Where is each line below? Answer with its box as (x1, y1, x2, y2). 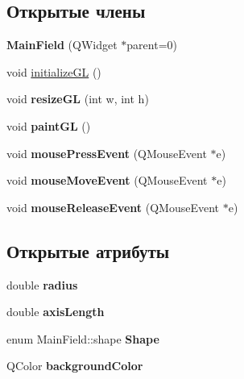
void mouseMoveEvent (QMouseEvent (6, 172, 208, 189)
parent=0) (126, 36, 177, 53)
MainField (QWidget (6, 36, 118, 53)
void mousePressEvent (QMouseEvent (6, 144, 207, 161)
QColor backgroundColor (6, 357, 143, 374)
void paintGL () (6, 117, 91, 134)
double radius (6, 276, 78, 293)
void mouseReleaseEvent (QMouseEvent (6, 198, 220, 215)
